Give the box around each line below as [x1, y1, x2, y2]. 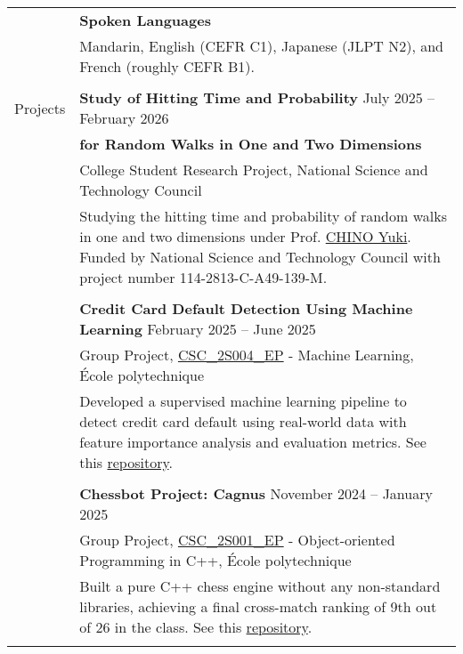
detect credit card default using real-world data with [79, 411, 407, 432]
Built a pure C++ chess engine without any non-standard [79, 576, 441, 596]
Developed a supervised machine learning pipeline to [79, 391, 407, 411]
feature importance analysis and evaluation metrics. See [79, 432, 426, 452]
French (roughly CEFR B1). [79, 56, 256, 77]
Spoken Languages [79, 10, 211, 30]
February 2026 [79, 108, 169, 128]
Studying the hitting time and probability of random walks [79, 206, 447, 226]
